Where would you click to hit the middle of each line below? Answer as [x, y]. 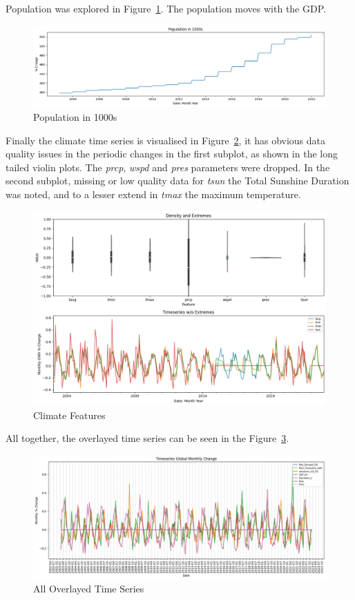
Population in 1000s [75, 117]
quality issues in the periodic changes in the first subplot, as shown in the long [172, 154]
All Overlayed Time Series [89, 589]
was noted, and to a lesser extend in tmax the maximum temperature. [153, 194]
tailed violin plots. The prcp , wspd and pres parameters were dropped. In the [168, 167]
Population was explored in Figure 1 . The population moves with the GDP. [166, 8]
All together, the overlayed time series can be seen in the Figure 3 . [147, 438]
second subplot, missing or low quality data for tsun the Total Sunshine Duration [177, 181]
